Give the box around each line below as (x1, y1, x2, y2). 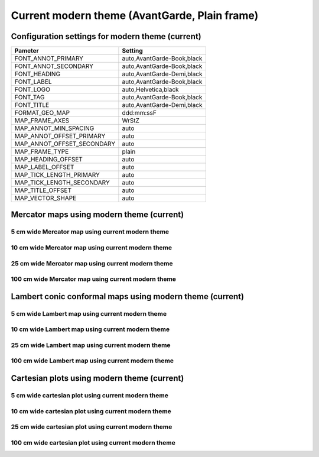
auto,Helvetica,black (122, 86, 180, 94)
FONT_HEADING (14, 70, 61, 78)
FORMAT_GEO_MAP (14, 109, 70, 117)
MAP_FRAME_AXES (14, 116, 70, 125)
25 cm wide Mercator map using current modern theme (11, 259, 173, 267)
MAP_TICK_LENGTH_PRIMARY (14, 171, 100, 179)
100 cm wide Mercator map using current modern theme (11, 275, 177, 283)
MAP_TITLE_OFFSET (14, 186, 72, 195)
